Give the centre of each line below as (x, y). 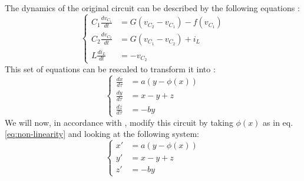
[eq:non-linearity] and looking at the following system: (102, 134)
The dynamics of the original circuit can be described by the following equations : (152, 8)
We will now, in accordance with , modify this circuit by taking (119, 122)
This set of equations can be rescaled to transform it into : (110, 68)
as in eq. (278, 122)
